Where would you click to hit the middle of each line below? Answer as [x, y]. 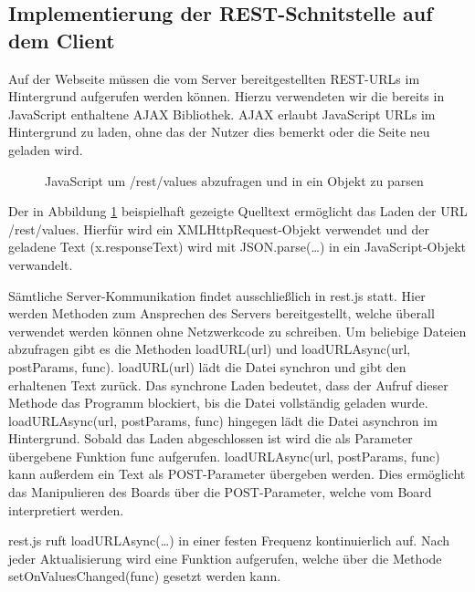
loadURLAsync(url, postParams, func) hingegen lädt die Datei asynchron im [223, 420]
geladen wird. [46, 149]
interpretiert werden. [66, 509]
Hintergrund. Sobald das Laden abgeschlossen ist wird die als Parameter [211, 438]
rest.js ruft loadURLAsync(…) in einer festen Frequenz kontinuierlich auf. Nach [229, 540]
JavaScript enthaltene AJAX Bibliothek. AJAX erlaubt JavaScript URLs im [222, 114]
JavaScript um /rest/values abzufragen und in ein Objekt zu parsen [234, 180]
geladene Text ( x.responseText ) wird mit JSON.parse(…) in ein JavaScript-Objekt [237, 247]
